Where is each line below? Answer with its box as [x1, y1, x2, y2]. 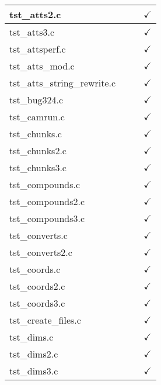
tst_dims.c [9, 330, 54, 344]
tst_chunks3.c [9, 161, 66, 174]
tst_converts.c [9, 228, 68, 242]
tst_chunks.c [9, 127, 62, 140]
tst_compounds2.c [9, 195, 85, 208]
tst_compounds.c [9, 178, 80, 191]
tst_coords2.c [9, 279, 65, 293]
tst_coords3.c [9, 296, 65, 310]
